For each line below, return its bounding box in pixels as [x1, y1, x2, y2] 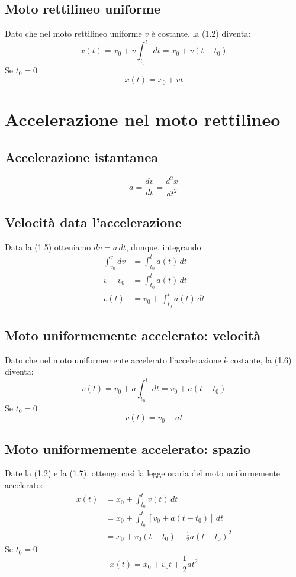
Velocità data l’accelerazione [5, 212, 182, 231]
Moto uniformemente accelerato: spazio [5, 439, 251, 457]
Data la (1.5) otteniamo [5, 240, 91, 253]
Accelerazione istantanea [5, 147, 159, 166]
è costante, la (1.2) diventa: [151, 27, 251, 40]
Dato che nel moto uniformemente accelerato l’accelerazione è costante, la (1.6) [5, 353, 292, 366]
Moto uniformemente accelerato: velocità [5, 325, 261, 344]
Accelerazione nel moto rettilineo [5, 107, 281, 131]
